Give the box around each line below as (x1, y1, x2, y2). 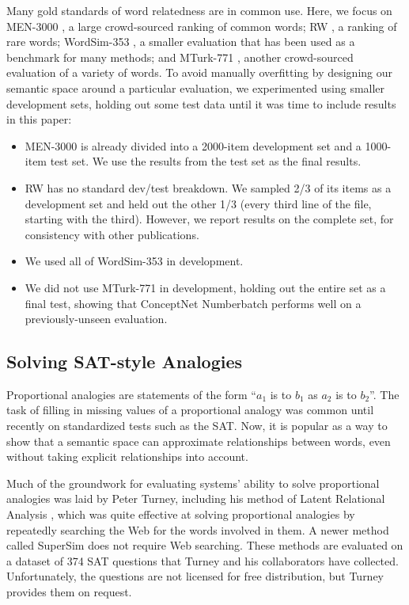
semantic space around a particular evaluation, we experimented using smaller (6, 79, 385, 96)
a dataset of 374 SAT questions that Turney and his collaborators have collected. (6, 552, 399, 569)
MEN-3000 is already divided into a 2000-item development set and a (25, 137, 362, 154)
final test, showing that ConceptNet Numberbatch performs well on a (25, 295, 362, 311)
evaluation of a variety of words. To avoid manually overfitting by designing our (6, 64, 393, 81)
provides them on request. (6, 584, 132, 600)
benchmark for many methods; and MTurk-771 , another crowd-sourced (6, 48, 354, 65)
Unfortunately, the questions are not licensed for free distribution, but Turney (6, 568, 384, 584)
